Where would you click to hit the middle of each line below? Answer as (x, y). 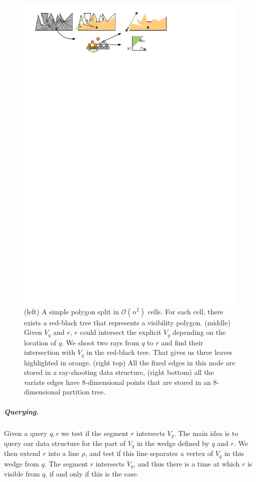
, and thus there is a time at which (186, 463)
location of (40, 342)
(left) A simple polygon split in (71, 311)
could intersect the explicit (120, 332)
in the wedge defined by (173, 443)
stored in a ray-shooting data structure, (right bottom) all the (119, 372)
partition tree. (84, 392)
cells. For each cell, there (185, 311)
